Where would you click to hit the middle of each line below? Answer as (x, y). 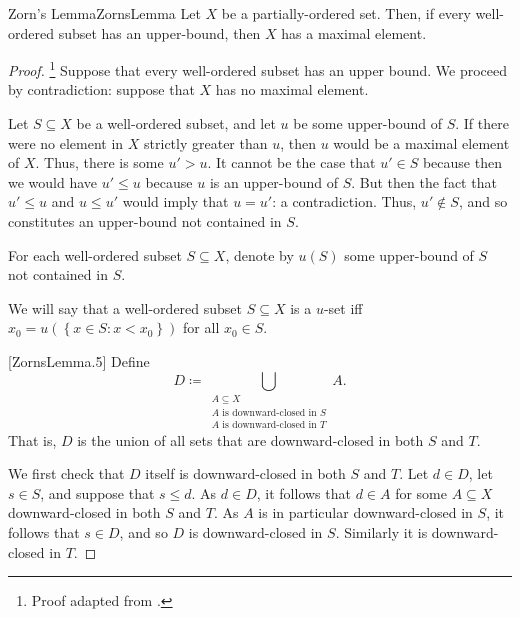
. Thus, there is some (99, 162)
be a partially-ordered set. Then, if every (346, 13)
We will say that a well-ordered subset (125, 307)
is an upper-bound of (273, 181)
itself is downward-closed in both (245, 473)
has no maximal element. (292, 89)
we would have (53, 181)
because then (462, 162)
